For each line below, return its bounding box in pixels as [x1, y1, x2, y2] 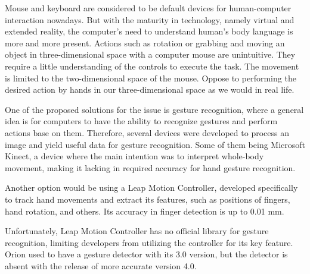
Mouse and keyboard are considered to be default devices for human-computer [5, 2, 292, 14]
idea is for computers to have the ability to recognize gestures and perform [5, 115, 278, 127]
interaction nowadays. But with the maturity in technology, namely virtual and [5, 13, 294, 26]
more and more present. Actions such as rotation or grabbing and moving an [5, 36, 285, 49]
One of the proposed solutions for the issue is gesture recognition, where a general [5, 103, 304, 115]
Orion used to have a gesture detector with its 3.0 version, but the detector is [5, 248, 288, 260]
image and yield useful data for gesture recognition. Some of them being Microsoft [5, 138, 306, 150]
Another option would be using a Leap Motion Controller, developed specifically [5, 181, 298, 194]
